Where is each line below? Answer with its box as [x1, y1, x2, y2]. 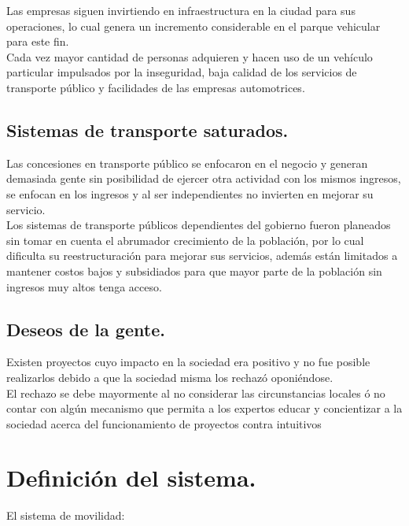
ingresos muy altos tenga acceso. [6, 278, 162, 294]
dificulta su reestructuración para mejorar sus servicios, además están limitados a [6, 247, 398, 264]
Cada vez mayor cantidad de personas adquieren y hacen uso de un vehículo [6, 48, 373, 65]
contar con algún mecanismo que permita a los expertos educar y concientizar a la [6, 400, 403, 417]
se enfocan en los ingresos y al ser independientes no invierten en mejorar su [6, 185, 374, 202]
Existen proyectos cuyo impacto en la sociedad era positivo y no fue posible [6, 354, 370, 370]
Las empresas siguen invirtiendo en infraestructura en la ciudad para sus [6, 2, 356, 18]
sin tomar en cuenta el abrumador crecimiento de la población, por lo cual [6, 232, 364, 248]
